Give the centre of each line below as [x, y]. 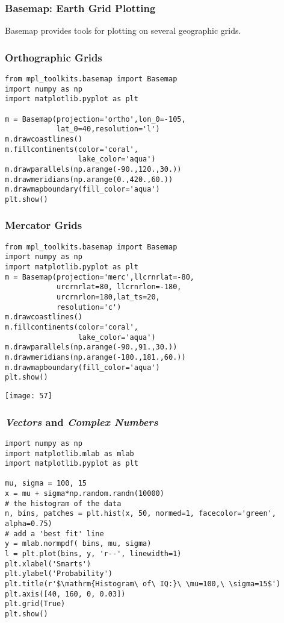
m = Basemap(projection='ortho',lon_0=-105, [95, 119]
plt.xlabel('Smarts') [48, 564]
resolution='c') [89, 307]
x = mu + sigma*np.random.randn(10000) [85, 494]
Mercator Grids [44, 225]
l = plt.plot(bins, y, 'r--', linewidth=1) [93, 554]
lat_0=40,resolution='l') [108, 129]
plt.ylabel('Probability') [59, 574]
